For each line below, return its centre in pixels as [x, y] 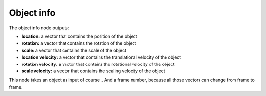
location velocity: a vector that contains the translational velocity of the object [101, 57]
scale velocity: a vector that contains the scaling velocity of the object [93, 71]
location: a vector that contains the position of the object [79, 36]
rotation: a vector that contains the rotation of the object [79, 43]
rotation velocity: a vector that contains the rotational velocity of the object [98, 64]
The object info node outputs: [39, 28]
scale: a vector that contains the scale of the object [74, 50]
